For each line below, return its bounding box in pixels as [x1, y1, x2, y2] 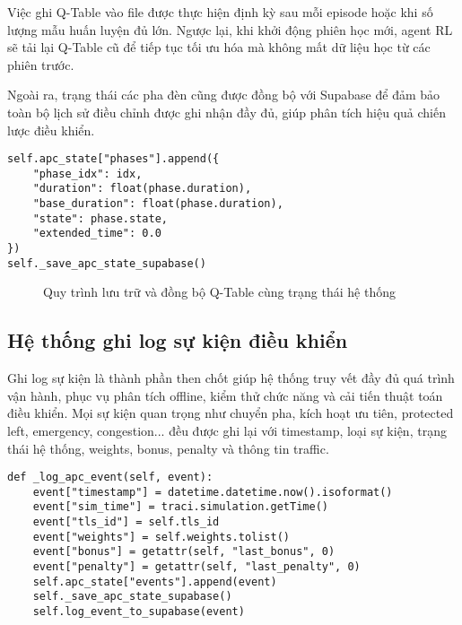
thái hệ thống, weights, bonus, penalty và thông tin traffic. [7, 438, 329, 457]
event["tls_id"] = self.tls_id [32, 516, 220, 529]
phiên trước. [7, 55, 74, 74]
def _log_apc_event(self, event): [7, 471, 214, 484]
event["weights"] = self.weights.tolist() [32, 530, 290, 543]
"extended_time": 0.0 [32, 227, 161, 240]
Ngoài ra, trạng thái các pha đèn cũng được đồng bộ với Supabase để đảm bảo [7, 85, 440, 104]
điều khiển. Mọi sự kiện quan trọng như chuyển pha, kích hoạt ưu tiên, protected [7, 404, 454, 422]
